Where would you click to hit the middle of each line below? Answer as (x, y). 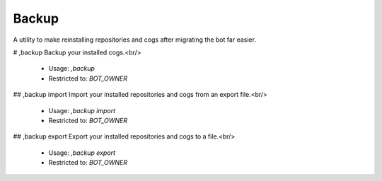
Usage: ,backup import (82, 110)
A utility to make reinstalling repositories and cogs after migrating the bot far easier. (134, 40)
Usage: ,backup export (82, 153)
